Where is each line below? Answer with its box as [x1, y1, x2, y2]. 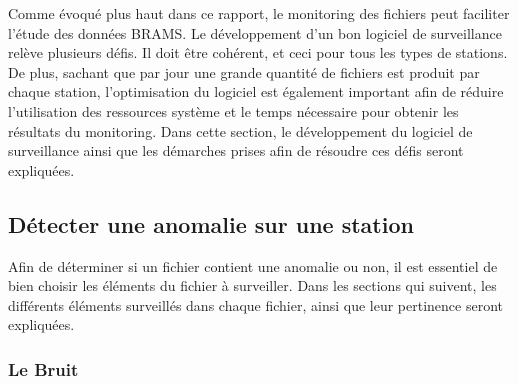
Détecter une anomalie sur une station [8, 208, 414, 239]
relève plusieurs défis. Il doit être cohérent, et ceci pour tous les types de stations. [8, 42, 508, 63]
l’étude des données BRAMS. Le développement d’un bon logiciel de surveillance [8, 22, 502, 43]
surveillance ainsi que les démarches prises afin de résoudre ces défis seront [8, 140, 464, 161]
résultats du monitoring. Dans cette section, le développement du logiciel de [8, 120, 473, 141]
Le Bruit [8, 356, 79, 381]
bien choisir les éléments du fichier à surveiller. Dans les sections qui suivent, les [8, 275, 497, 296]
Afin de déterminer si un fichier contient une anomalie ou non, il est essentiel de [8, 255, 498, 276]
